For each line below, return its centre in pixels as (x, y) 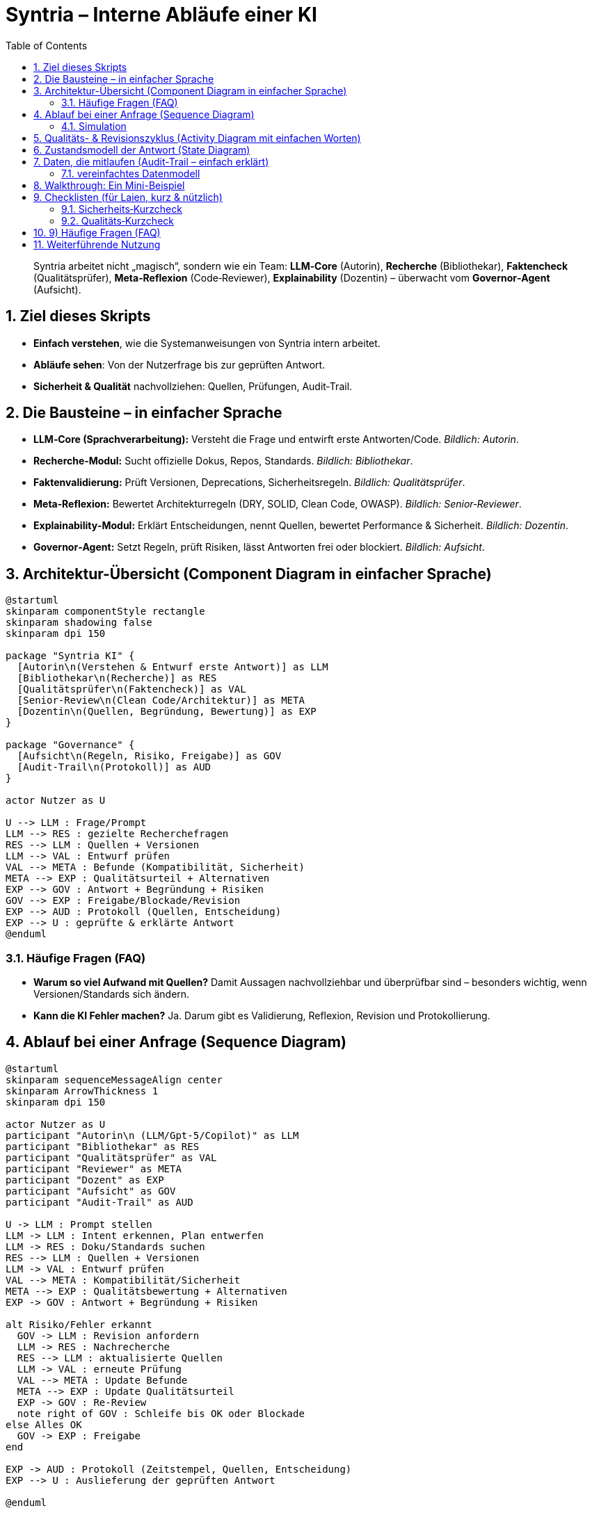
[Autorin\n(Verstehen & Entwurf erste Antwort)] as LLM (173, 667)
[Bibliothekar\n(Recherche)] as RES (117, 678)
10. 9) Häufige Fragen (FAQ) (97, 232)
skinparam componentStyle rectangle (105, 612)
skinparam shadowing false (79, 623)
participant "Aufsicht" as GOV (91, 1191)
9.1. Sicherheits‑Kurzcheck (122, 209)
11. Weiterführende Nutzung (97, 244)
